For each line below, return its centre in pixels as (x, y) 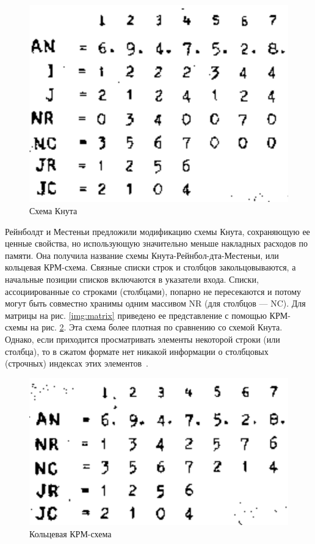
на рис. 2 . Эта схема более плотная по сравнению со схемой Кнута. (156, 327)
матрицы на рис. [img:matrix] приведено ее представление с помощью (136, 315)
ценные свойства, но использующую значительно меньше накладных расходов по (157, 243)
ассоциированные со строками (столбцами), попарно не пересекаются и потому (153, 291)
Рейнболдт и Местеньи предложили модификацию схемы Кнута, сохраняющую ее (157, 231)
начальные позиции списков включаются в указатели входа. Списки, (132, 279)
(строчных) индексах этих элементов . (77, 363)
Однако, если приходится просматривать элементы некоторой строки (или (143, 339)
